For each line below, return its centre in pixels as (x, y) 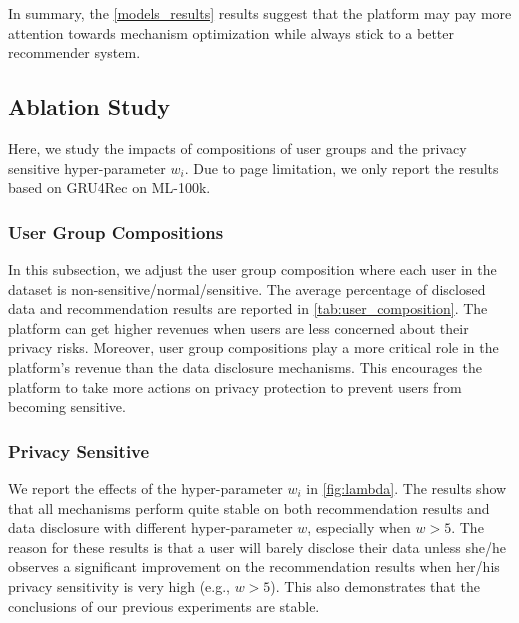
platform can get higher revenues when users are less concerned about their (238, 327)
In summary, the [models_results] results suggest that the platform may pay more (260, 13)
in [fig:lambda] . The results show (406, 487)
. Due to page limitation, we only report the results (341, 167)
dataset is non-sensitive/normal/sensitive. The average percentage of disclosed (247, 288)
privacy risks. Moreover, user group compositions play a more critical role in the (253, 347)
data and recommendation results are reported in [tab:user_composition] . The (248, 308)
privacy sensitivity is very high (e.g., (119, 585)
